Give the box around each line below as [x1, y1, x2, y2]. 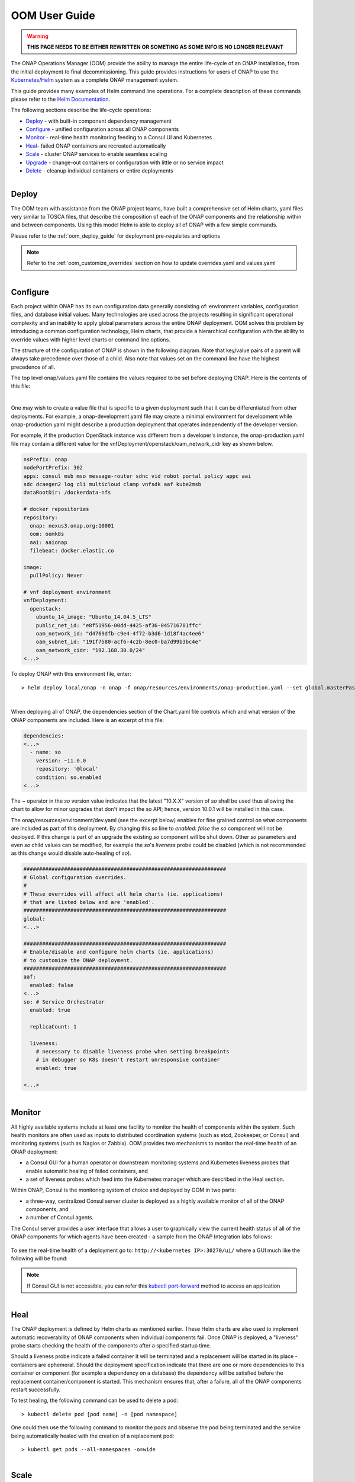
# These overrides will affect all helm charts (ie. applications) [23, 890, 224, 897]
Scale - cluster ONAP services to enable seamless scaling [25, 151, 167, 158]
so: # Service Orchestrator [23, 998, 105, 1005]
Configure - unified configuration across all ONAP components [25, 126, 179, 133]
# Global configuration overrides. [23, 874, 127, 880]
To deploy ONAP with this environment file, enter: [11, 670, 131, 678]
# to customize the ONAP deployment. [23, 957, 133, 963]
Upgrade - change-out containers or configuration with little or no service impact [25, 159, 224, 166]
